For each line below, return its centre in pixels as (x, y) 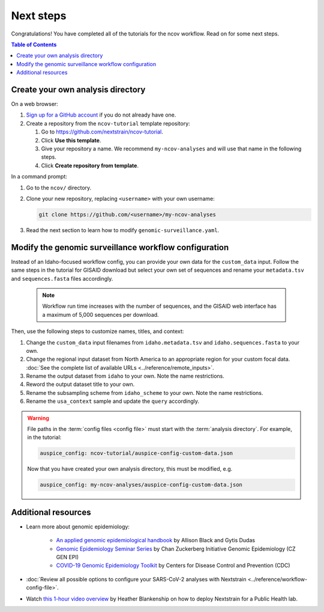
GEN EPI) (67, 557)
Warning (38, 418)
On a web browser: (34, 104)
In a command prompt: (39, 177)
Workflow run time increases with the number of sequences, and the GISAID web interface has (160, 306)
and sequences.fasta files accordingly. (62, 278)
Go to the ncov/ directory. (59, 188)
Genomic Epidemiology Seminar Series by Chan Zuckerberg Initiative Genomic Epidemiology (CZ (176, 549)
